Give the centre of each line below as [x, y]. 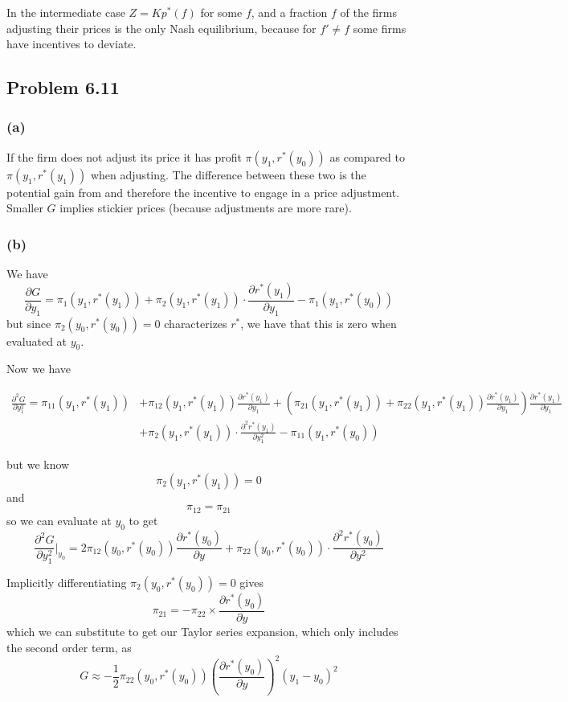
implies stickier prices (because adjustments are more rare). [206, 208]
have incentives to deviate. [72, 44]
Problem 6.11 [63, 87]
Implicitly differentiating [67, 583]
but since [29, 323]
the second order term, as [69, 647]
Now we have [39, 369]
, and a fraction [289, 12]
